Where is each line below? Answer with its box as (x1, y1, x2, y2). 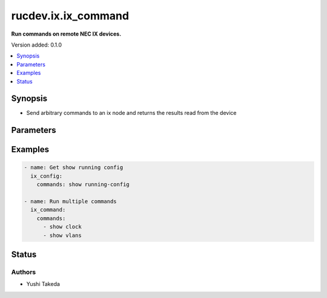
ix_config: (30, 172, 63, 180)
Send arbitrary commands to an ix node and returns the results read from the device (26, 109, 237, 117)
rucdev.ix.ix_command (11, 9, 130, 22)
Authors (11, 268, 36, 276)
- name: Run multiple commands (24, 198, 117, 205)
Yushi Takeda (26, 280, 61, 288)
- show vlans (43, 232, 82, 239)
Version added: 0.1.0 (11, 41, 62, 48)
